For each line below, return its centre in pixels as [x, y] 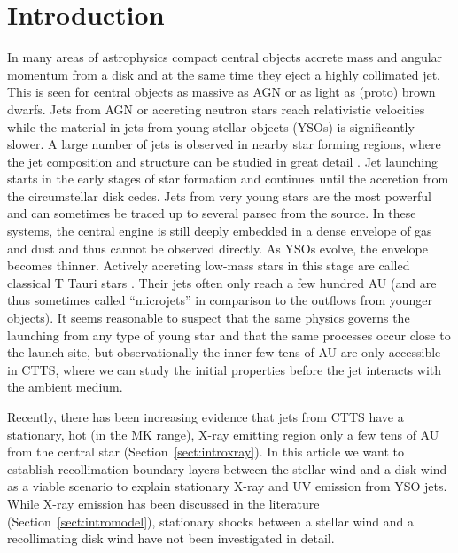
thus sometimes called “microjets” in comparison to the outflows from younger [220, 300]
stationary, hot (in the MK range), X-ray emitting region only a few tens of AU [223, 434]
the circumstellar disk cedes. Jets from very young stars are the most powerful [219, 195]
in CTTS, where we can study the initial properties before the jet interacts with [225, 369]
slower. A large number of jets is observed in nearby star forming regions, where [224, 144]
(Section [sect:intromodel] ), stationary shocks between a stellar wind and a [211, 521]
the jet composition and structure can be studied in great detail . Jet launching [222, 161]
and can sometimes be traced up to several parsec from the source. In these [212, 213]
